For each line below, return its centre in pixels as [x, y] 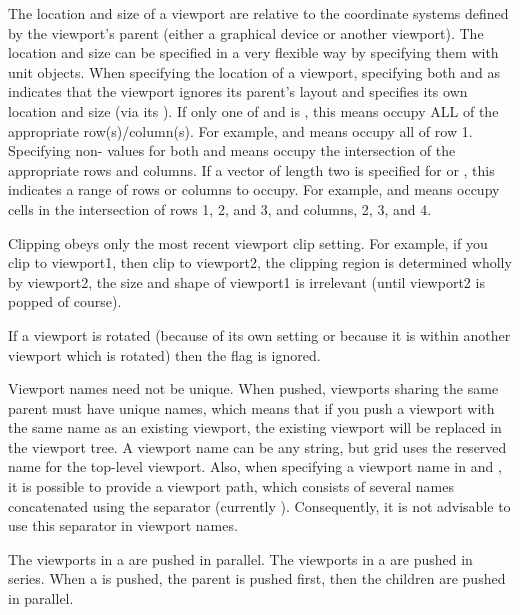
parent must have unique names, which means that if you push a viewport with [251, 407]
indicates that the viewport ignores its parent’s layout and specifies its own [238, 91]
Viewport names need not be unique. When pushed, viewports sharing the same [253, 388]
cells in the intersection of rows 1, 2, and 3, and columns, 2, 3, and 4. [220, 208]
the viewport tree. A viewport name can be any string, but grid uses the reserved [257, 446]
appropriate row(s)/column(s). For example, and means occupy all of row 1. [240, 130]
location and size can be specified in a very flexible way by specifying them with [253, 52]
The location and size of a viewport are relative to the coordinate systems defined [258, 13]
